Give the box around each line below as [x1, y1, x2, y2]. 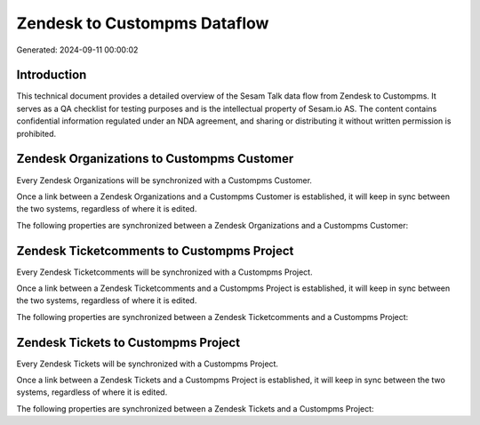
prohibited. [16, 128, 57, 139]
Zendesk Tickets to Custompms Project [16, 334, 240, 350]
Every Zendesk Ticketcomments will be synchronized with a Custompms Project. [16, 267, 313, 277]
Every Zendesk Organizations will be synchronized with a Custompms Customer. [16, 174, 313, 186]
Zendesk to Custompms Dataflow [16, 13, 269, 33]
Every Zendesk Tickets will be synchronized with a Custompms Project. [16, 358, 279, 369]
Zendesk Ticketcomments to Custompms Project [16, 243, 294, 258]
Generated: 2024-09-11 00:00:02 [16, 44, 139, 55]
